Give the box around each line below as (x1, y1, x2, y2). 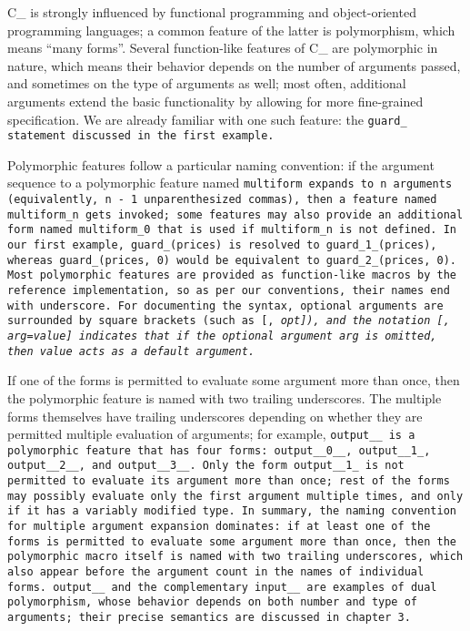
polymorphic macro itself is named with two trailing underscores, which (7, 550, 464, 564)
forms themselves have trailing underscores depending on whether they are (7, 406, 423, 425)
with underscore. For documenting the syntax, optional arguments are (7, 299, 444, 312)
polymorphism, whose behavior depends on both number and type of (7, 595, 418, 609)
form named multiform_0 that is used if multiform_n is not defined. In (7, 223, 456, 237)
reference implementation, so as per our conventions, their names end (7, 284, 450, 298)
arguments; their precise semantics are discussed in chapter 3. (7, 611, 411, 624)
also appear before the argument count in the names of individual (7, 565, 425, 579)
